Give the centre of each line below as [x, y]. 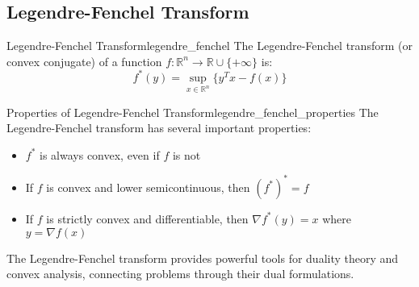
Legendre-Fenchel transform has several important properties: [159, 128]
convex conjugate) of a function [84, 61]
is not [186, 154]
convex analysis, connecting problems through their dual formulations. [180, 274]
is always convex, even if [100, 154]
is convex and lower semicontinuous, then [148, 187]
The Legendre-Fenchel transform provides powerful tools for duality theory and [203, 258]
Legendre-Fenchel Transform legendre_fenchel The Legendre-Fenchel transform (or [209, 46]
